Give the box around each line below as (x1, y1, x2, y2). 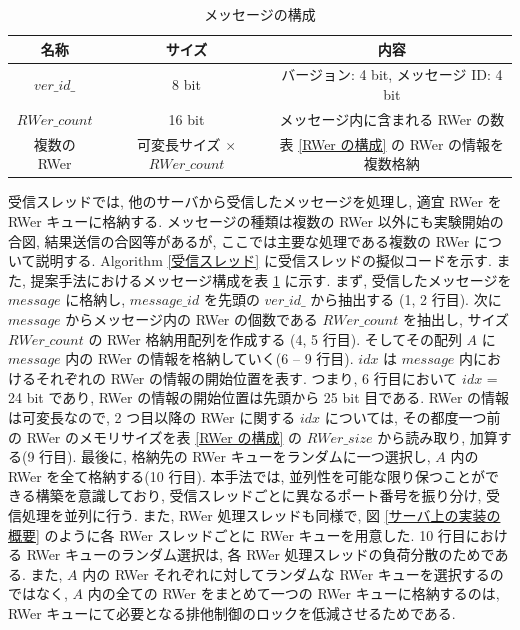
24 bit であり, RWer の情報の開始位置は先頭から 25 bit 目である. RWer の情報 (8, 387, 510, 408)
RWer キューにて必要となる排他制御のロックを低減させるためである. (8, 602, 456, 623)
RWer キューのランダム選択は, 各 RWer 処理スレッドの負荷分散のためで (26, 544, 495, 565)
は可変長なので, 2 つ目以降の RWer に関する (8, 406, 296, 427)
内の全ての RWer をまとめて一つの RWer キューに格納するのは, (87, 583, 500, 604)
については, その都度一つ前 (324, 406, 501, 427)
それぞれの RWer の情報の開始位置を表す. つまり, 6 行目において (35, 367, 458, 388)
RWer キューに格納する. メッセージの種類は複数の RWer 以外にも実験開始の (8, 211, 504, 231)
